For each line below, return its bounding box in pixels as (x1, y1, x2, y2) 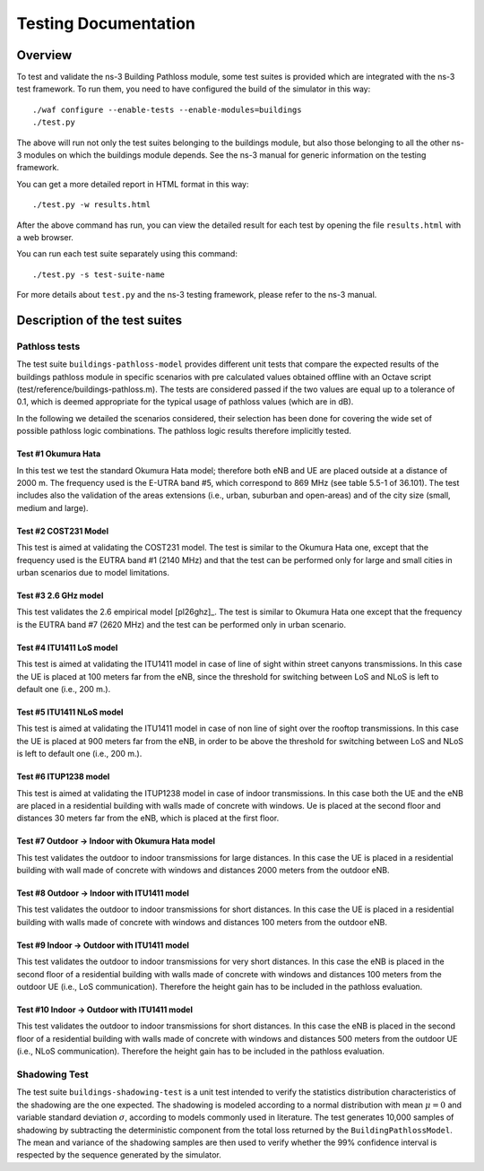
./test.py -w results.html (32, 200, 151, 210)
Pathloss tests (16, 340, 81, 352)
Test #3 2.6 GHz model (16, 590, 104, 601)
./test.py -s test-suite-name (32, 269, 166, 280)
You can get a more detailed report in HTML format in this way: (16, 178, 250, 189)
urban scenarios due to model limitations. (16, 567, 170, 577)
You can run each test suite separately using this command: (16, 248, 238, 259)
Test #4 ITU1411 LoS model (16, 642, 118, 653)
